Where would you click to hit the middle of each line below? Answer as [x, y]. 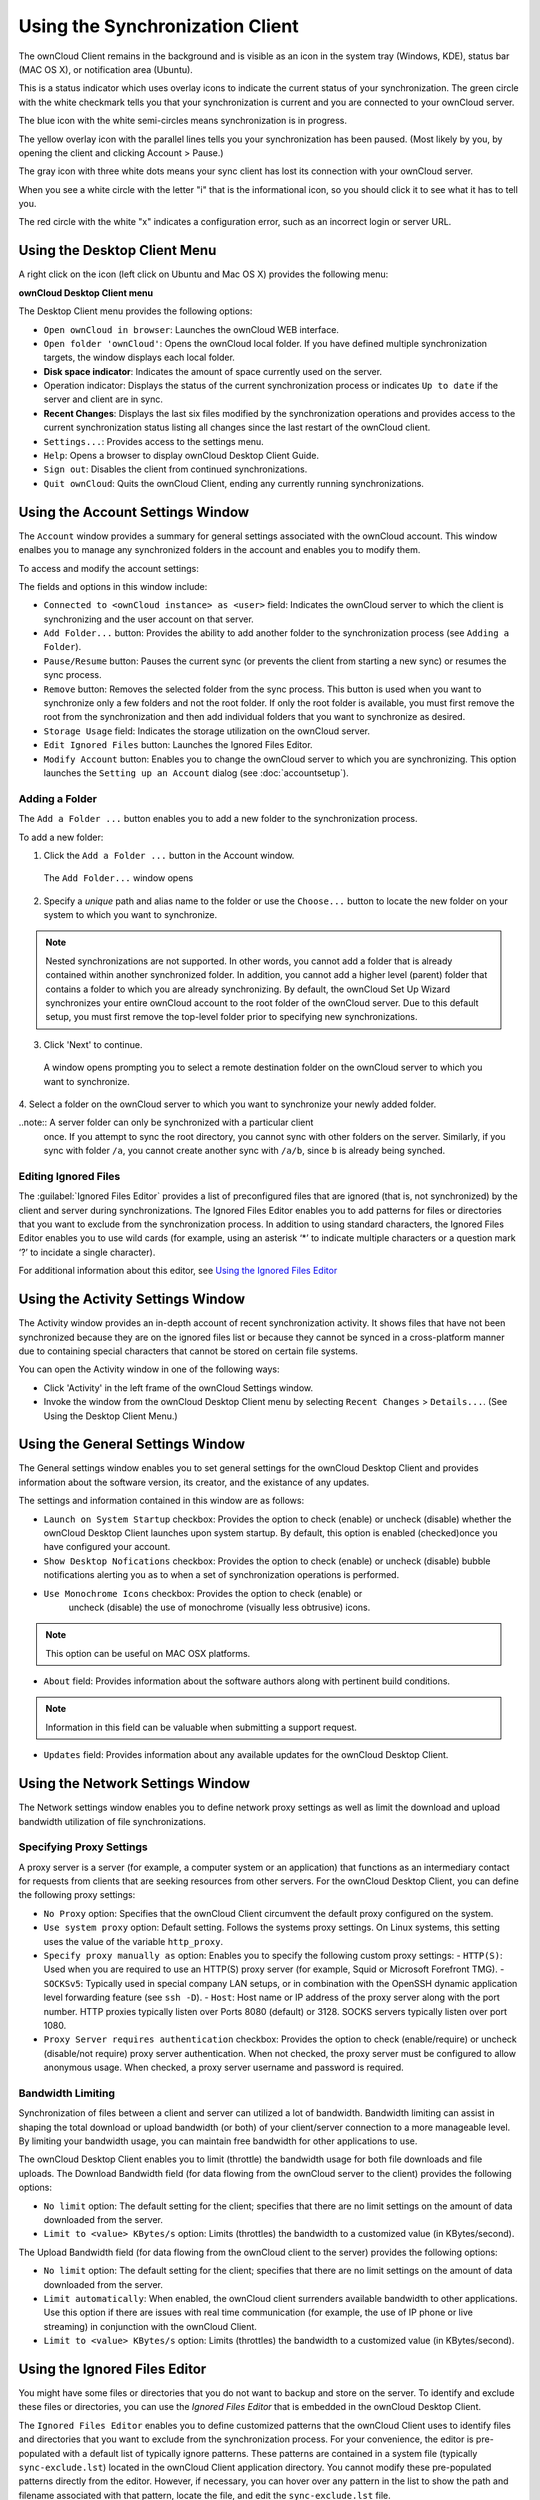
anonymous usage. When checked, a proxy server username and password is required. [223, 2067]
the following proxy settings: [77, 1895]
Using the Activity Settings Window [131, 1299]
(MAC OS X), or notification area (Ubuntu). [106, 69]
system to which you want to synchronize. [130, 915]
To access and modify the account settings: [108, 568]
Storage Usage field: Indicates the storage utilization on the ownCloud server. [206, 731]
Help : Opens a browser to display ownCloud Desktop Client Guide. [181, 456]
